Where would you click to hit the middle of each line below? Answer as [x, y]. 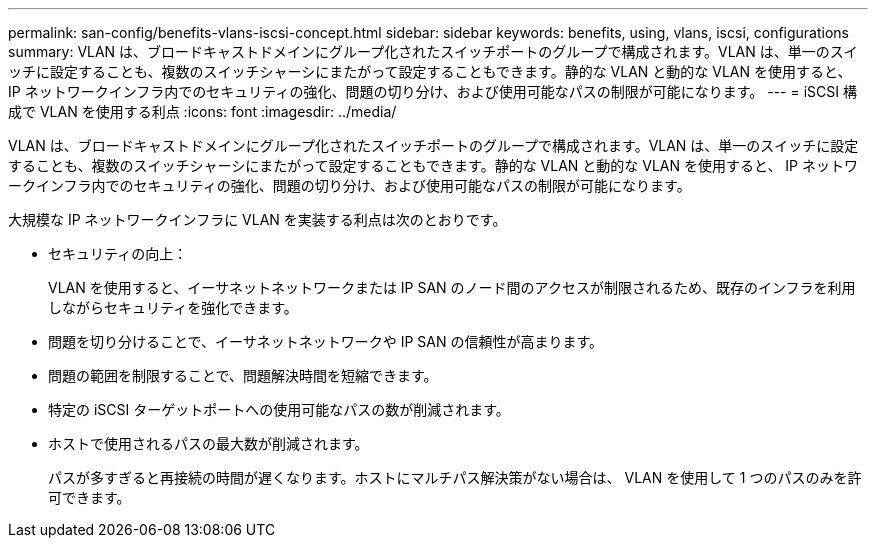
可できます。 [89, 497]
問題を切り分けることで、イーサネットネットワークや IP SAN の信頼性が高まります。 [326, 341]
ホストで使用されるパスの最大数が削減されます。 [208, 443]
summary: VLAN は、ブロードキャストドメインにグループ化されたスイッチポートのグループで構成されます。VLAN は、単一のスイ [433, 51]
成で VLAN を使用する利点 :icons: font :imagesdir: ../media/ [202, 111]
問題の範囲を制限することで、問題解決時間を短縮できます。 [243, 375]
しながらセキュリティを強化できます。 [173, 307]
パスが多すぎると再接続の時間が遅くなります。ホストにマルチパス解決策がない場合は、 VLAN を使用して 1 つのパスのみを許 [455, 477]
